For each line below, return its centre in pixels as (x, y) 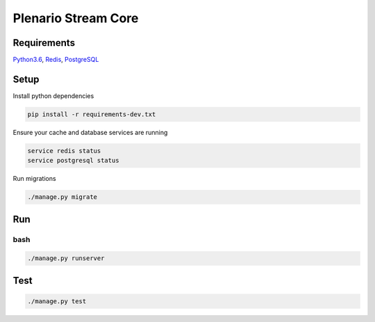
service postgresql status (73, 161)
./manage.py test (57, 301)
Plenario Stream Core (76, 18)
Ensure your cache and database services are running (90, 132)
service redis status (64, 151)
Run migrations (34, 179)
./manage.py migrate (62, 197)
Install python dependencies (53, 96)
